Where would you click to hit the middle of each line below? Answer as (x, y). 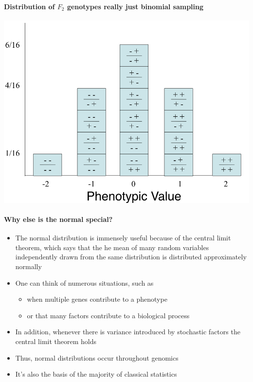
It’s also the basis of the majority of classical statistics (96, 374)
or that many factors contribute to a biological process (108, 315)
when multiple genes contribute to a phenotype (97, 299)
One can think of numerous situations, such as (84, 282)
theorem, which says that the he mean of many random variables (112, 247)
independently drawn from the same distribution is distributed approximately (131, 257)
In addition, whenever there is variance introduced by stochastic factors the (128, 332)
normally (28, 266)
